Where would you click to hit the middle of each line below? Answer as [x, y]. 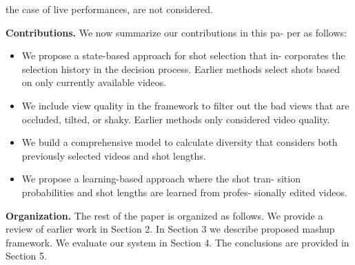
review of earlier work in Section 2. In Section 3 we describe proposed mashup [170, 229]
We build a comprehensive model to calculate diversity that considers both [180, 142]
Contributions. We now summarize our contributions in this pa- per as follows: [176, 32]
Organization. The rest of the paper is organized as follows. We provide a [164, 215]
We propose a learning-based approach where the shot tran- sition [161, 179]
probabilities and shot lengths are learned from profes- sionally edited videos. [184, 192]
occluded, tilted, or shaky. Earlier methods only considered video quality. [176, 119]
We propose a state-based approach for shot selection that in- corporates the [183, 55]
